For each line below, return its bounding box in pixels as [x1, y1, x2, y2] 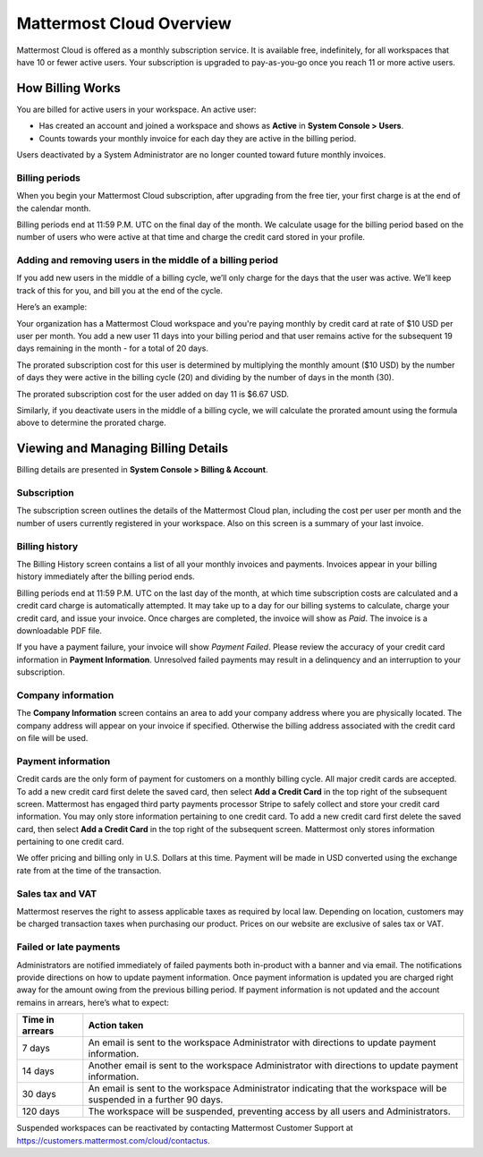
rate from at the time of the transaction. [16, 864, 162, 876]
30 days [21, 1088, 57, 1101]
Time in [21, 1014, 55, 1026]
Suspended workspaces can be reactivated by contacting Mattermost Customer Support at [16, 1123, 353, 1134]
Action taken [88, 1019, 144, 1032]
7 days [21, 1042, 51, 1055]
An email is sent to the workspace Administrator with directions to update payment [88, 1036, 436, 1049]
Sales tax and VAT [16, 887, 97, 899]
